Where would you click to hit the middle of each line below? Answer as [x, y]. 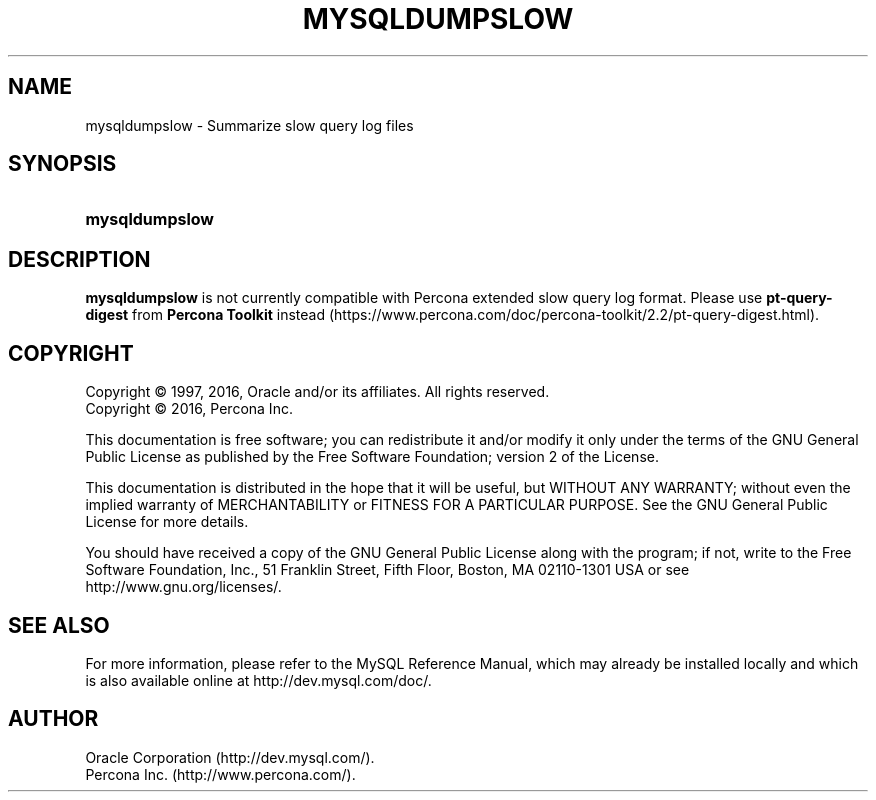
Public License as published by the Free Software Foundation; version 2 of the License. [372, 457]
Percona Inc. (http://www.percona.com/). [220, 774]
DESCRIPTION [79, 259]
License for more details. [167, 522]
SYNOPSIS [62, 164]
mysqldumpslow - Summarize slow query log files [249, 125]
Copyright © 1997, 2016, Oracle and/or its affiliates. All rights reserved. [317, 392]
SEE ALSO [59, 625]
